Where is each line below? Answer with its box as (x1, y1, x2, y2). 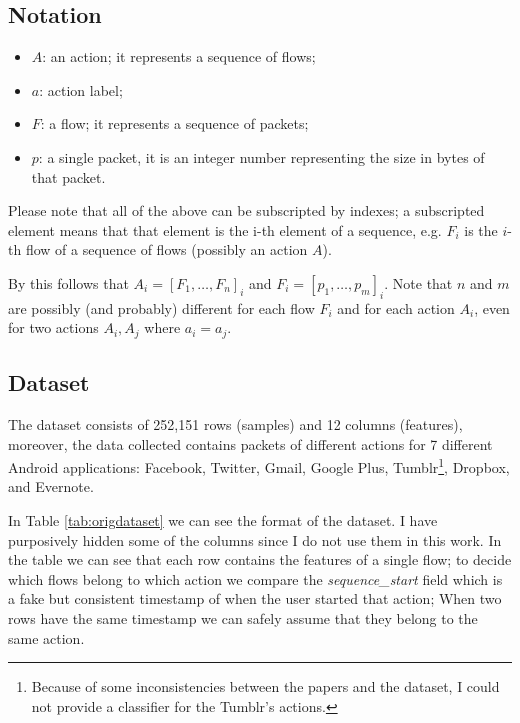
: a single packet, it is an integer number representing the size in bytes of (38, 146, 485, 167)
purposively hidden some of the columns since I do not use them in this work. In (8, 529, 502, 550)
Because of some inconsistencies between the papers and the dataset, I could (31, 676, 500, 697)
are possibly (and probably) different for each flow (8, 297, 315, 318)
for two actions (8, 317, 99, 338)
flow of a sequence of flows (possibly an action (25, 239, 308, 260)
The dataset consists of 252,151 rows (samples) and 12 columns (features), (8, 414, 463, 434)
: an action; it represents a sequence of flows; (42, 46, 316, 67)
